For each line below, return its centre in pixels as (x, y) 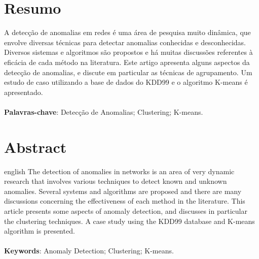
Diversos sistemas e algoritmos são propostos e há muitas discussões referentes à (128, 52)
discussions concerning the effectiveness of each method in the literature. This (125, 201)
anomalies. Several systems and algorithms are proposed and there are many (123, 191)
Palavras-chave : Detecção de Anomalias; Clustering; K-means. (104, 111)
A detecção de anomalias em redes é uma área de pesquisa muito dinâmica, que (127, 32)
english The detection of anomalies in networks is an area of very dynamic (119, 171)
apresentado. (24, 92)
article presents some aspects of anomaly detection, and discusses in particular (126, 211)
